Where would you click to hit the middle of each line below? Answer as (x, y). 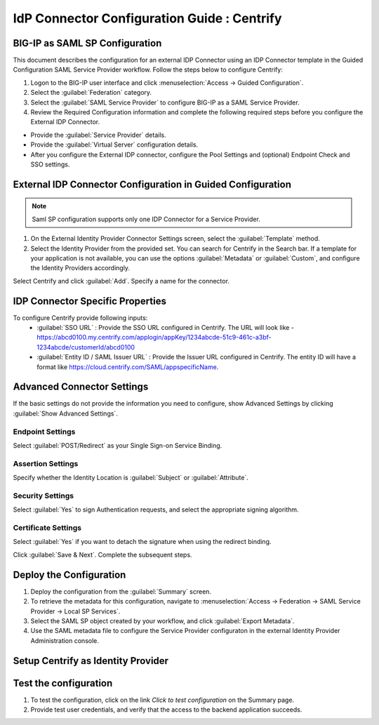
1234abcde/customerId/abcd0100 (86, 347)
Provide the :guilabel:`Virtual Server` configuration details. (114, 145)
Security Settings (43, 495)
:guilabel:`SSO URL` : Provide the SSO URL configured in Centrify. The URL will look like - (166, 328)
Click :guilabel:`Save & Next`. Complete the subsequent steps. (102, 554)
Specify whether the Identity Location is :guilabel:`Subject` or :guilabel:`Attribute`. (131, 478)
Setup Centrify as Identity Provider (91, 661)
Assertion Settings (46, 463)
